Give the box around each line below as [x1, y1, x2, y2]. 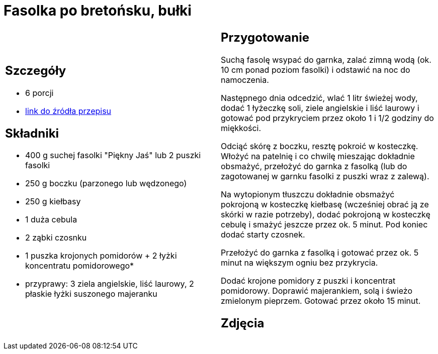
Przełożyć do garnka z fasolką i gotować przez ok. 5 [221, 247, 419, 258]
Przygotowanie [221, 30, 309, 45]
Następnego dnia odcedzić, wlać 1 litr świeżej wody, [221, 92, 418, 103]
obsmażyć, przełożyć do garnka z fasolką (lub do [221, 161, 407, 171]
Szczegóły [5, 63, 66, 78]
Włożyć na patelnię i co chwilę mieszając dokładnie [221, 151, 415, 161]
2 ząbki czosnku [25, 232, 87, 243]
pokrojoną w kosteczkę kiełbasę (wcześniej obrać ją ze [221, 199, 429, 209]
